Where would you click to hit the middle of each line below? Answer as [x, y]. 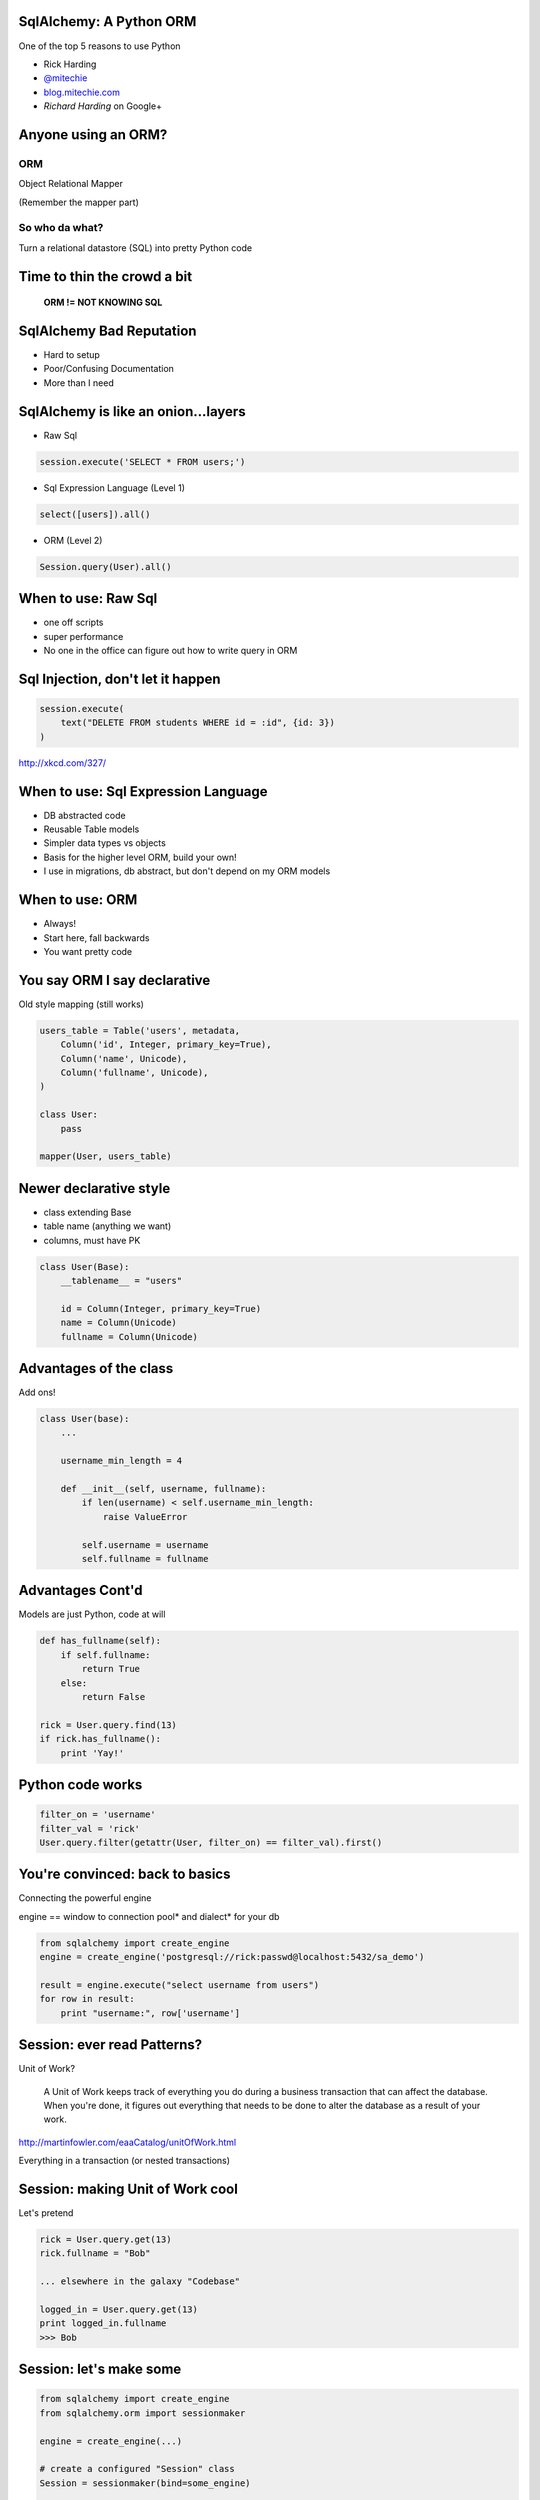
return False [113, 1696]
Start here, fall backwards [96, 937]
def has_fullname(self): [100, 1641]
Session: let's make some [100, 2369]
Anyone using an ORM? [93, 134]
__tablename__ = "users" [121, 1280]
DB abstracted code [84, 815]
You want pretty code [88, 951]
